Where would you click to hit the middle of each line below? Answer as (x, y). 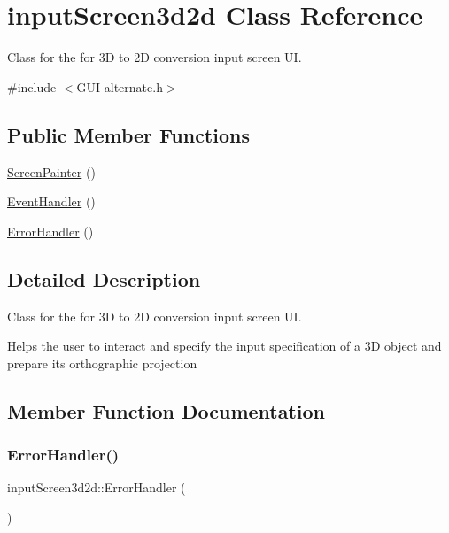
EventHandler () (51, 201)
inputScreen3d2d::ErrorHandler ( (97, 487)
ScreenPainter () (51, 171)
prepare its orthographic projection (102, 363)
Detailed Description (104, 278)
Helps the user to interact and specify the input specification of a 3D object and (224, 346)
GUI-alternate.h (120, 86)
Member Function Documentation (166, 410)
